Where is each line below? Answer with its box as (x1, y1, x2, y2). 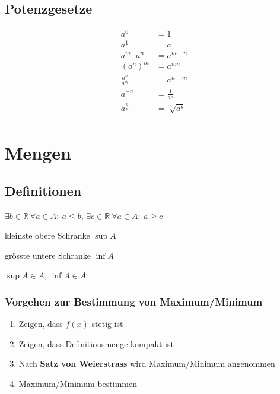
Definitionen (5, 181, 82, 199)
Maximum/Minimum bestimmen (18, 377, 137, 390)
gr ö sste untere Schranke (5, 249, 91, 261)
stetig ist (91, 317, 123, 330)
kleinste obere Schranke (5, 229, 90, 242)
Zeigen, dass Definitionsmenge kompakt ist (18, 337, 174, 349)
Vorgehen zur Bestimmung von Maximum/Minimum (5, 294, 263, 309)
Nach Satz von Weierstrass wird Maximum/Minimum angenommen (18, 357, 275, 370)
